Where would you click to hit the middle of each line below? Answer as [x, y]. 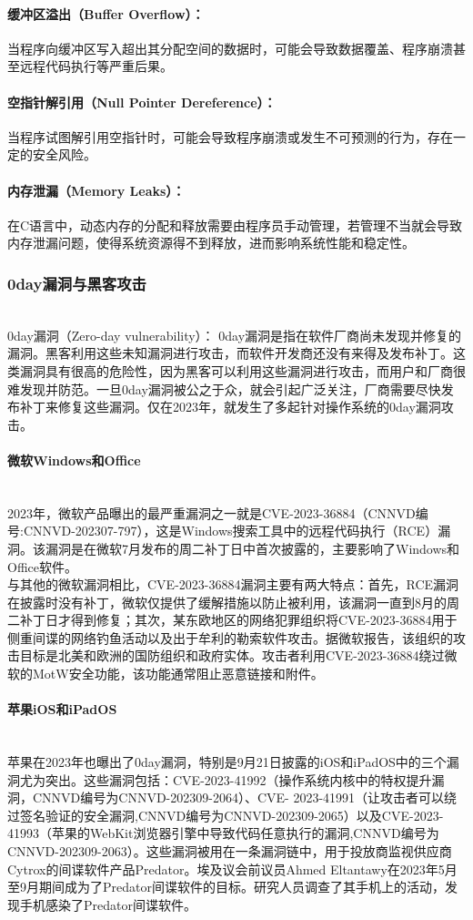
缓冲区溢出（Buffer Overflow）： [106, 13]
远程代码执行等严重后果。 [96, 66]
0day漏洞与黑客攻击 [77, 283]
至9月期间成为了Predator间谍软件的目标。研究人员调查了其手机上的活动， [226, 887]
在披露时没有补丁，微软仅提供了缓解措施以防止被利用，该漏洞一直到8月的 [227, 602]
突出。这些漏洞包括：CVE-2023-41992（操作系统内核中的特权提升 [238, 779]
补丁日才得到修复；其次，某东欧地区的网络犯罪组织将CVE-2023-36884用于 [238, 620]
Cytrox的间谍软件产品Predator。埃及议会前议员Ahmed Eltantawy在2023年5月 [232, 869]
